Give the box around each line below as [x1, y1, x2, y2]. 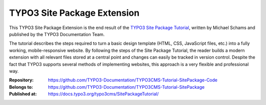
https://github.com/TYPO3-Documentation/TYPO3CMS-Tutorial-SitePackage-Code [48, 77, 218, 83]
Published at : [9, 91, 37, 97]
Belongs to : [9, 84, 33, 90]
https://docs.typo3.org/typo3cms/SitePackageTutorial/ [48, 91, 159, 97]
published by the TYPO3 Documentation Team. [9, 31, 105, 37]
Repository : [9, 77, 34, 83]
